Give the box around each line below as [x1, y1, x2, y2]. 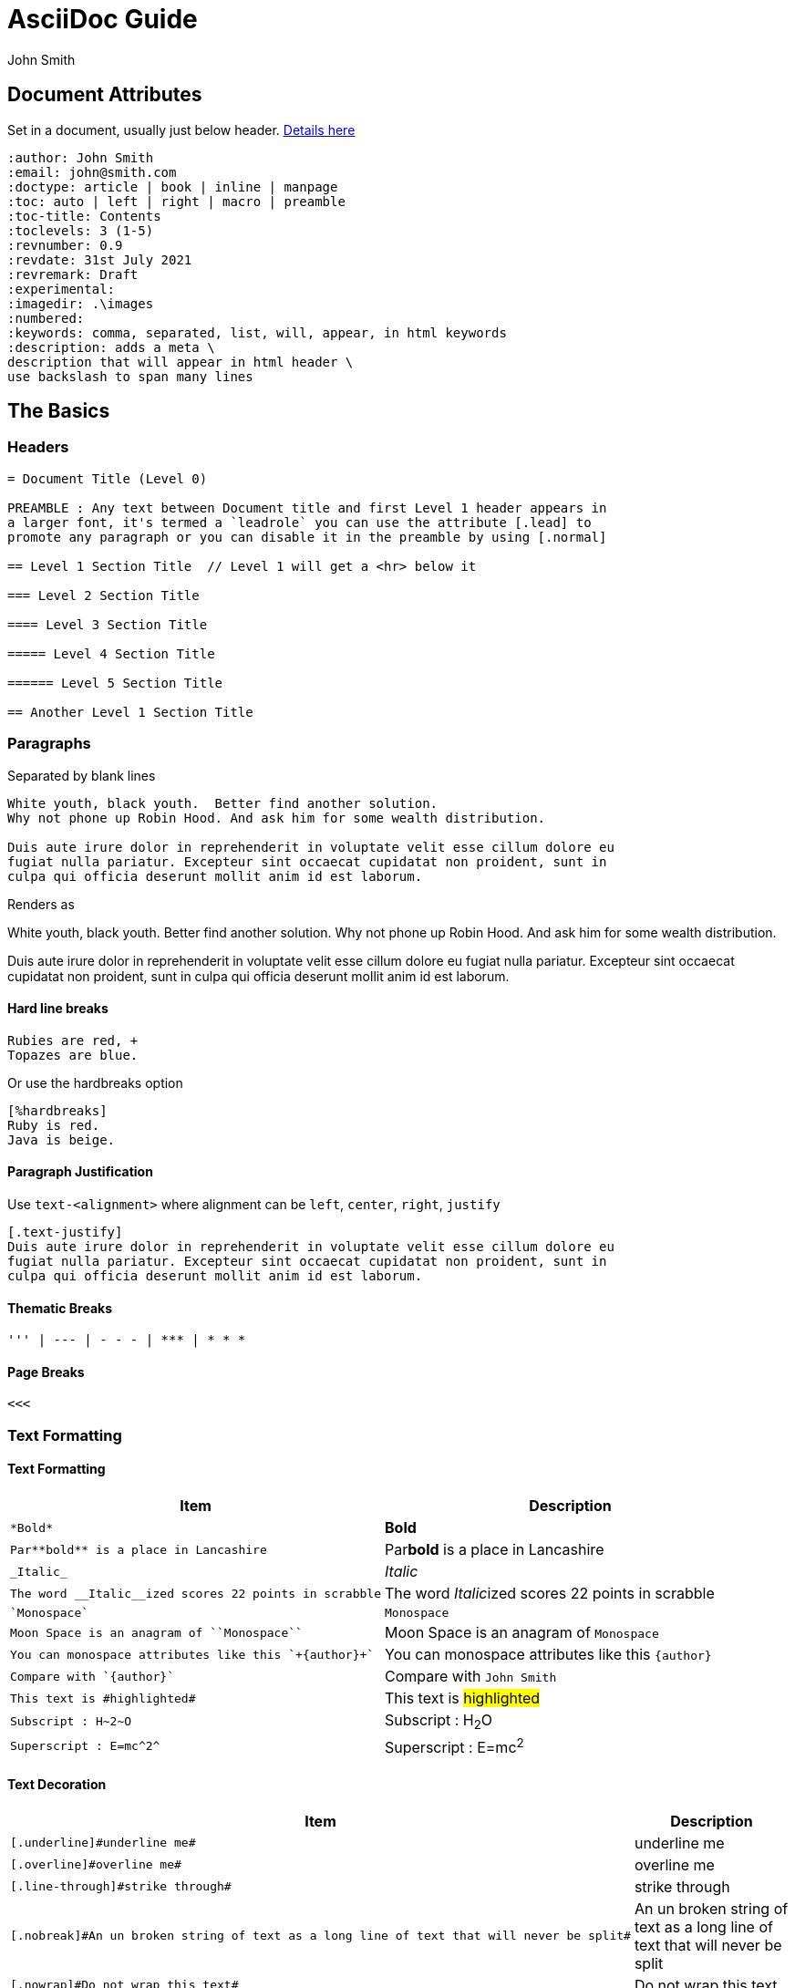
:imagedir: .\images [7, 295, 154, 311]
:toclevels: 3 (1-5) [7, 223, 154, 238]
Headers [7, 438, 69, 457]
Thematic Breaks [7, 1299, 112, 1316]
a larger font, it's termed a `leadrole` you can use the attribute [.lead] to [7, 514, 592, 530]
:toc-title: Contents [7, 208, 161, 223]
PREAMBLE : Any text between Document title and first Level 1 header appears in [7, 500, 607, 515]
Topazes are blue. [7, 1047, 139, 1062]
